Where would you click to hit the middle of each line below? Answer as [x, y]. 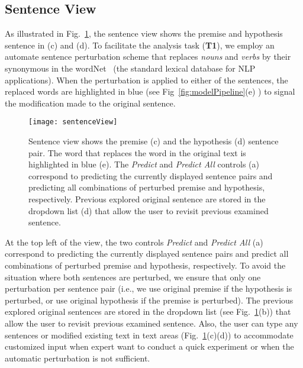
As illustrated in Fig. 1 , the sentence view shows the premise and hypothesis [144, 33]
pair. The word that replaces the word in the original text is [137, 152]
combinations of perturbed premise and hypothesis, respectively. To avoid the [145, 265]
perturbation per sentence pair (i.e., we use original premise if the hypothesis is [149, 288]
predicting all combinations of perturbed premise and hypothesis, [147, 187]
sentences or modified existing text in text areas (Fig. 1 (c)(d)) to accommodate [149, 335]
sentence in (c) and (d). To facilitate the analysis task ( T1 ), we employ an [140, 45]
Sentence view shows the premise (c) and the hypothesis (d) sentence [154, 141]
